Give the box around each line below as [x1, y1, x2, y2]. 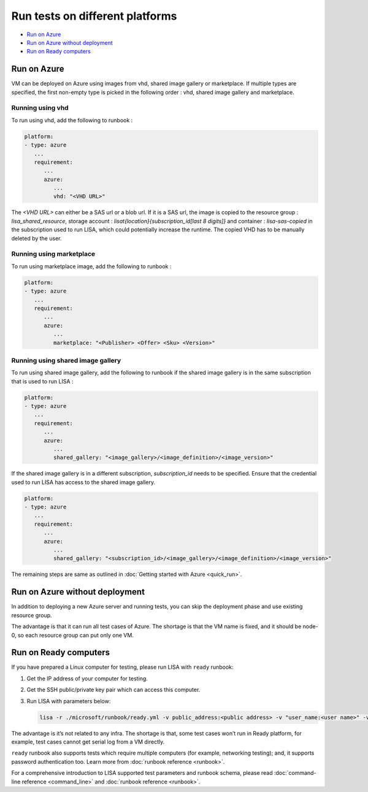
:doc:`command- [274, 769, 316, 777]
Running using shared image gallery [11, 356, 121, 364]
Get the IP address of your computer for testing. [26, 675, 148, 682]
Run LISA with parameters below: [26, 697, 111, 705]
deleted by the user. [11, 234, 62, 242]
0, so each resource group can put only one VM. [11, 631, 134, 639]
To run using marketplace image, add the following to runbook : [11, 263, 172, 270]
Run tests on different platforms [11, 9, 177, 23]
